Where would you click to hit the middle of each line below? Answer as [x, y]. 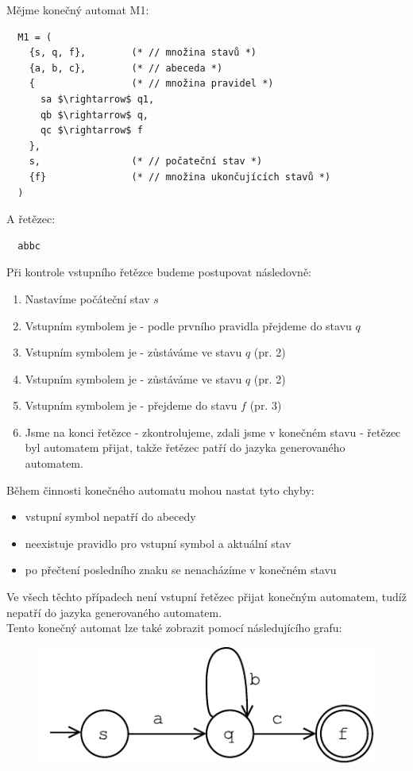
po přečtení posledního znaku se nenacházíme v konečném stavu [181, 570]
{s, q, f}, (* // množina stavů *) [143, 53]
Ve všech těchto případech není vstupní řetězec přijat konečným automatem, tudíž [206, 597]
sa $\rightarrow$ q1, [97, 99]
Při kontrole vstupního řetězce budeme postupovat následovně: [159, 272]
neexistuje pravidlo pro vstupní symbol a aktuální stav [158, 543]
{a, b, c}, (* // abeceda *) [126, 68]
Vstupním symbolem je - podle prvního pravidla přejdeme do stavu [188, 325]
